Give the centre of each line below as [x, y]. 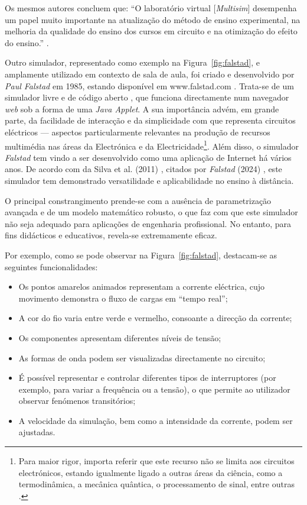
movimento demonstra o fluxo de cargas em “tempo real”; [123, 298]
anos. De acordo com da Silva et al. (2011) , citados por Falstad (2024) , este [143, 169]
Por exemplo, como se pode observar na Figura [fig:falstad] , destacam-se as [141, 255]
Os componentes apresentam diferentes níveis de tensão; [120, 337]
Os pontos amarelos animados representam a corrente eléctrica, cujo [142, 287]
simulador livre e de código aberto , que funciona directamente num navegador [147, 97]
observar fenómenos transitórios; [77, 401]
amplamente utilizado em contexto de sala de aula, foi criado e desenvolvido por [150, 74]
